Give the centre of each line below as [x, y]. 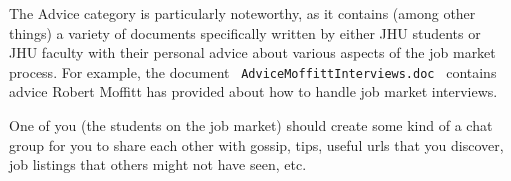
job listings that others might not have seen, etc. [158, 164]
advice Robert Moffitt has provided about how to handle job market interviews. [253, 91]
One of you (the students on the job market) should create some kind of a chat [251, 125]
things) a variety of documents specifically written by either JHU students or [245, 32]
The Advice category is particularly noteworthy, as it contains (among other [242, 13]
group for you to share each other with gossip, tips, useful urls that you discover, [256, 144]
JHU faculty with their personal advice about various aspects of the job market [252, 52]
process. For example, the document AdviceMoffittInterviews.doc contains [253, 71]
